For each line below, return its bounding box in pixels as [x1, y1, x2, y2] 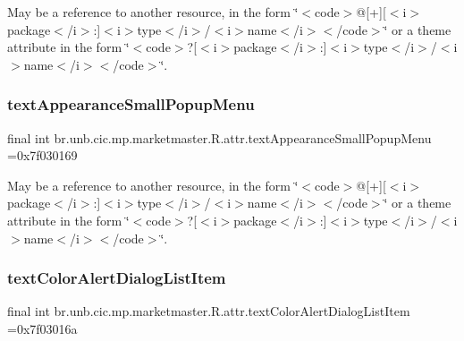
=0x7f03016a [7, 319, 78, 337]
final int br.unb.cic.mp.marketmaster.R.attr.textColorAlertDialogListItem [7, 302, 410, 320]
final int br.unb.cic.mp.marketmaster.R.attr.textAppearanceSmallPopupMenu [7, 128, 432, 147]
